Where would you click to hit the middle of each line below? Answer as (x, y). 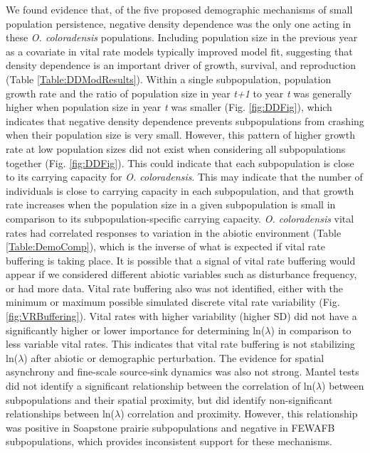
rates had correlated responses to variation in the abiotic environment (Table (174, 232)
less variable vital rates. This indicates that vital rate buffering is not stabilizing (180, 344)
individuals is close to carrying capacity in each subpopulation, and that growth (180, 190)
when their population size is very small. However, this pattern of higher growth (180, 135)
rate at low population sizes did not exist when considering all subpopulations (176, 148)
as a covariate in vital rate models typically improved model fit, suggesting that (179, 51)
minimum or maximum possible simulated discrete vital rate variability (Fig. (173, 302)
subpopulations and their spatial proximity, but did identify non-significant (169, 399)
